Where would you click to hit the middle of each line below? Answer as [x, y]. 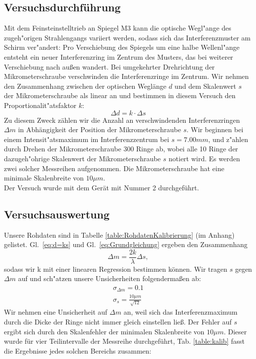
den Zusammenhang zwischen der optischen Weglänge [85, 86]
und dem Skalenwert [205, 86]
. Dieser [235, 331]
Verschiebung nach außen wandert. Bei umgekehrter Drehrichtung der [110, 66]
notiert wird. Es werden [204, 158]
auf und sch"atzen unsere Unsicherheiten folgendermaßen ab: [110, 278]
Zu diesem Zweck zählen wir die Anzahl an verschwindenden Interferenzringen [122, 120]
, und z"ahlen [228, 139]
